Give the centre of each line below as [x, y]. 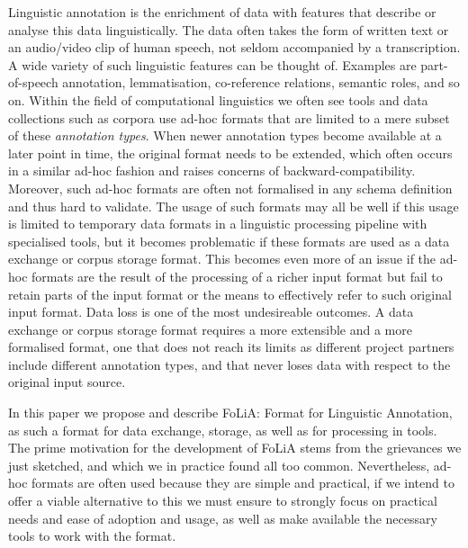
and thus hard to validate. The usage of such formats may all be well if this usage [234, 206]
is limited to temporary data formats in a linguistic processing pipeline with [218, 224]
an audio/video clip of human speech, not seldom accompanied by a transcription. [234, 47]
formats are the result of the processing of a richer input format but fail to [237, 276]
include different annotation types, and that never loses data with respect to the [229, 364]
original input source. [67, 382]
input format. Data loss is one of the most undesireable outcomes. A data [211, 312]
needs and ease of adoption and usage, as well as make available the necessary [223, 518]
